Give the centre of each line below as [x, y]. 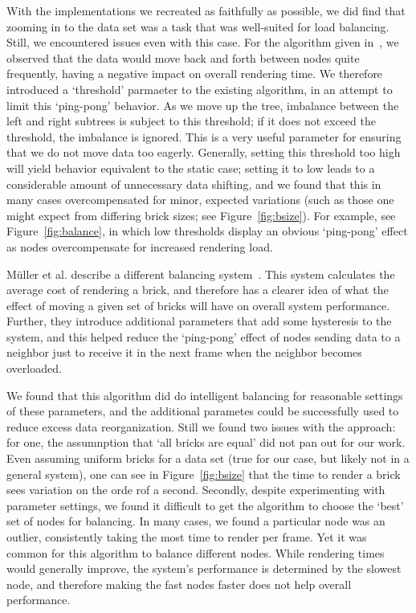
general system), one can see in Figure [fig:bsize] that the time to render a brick [204, 474]
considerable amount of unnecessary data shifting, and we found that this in [194, 184]
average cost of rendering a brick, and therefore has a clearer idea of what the [198, 290]
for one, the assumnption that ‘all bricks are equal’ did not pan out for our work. [206, 442]
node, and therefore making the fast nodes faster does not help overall [179, 584]
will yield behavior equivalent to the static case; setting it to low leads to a [191, 168]
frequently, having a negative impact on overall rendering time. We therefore [195, 74]
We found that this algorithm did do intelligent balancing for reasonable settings [205, 395]
